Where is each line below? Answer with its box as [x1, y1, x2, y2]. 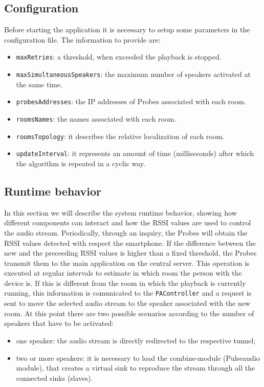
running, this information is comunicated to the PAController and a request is [4, 287, 252, 298]
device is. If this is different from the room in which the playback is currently [4, 277, 246, 288]
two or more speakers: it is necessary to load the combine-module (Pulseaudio [16, 352, 260, 363]
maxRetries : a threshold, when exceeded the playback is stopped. [16, 51, 222, 62]
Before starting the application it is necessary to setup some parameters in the [4, 24, 250, 35]
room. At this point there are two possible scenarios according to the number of [4, 307, 254, 318]
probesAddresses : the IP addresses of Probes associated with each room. [16, 96, 246, 107]
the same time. [16, 79, 63, 89]
